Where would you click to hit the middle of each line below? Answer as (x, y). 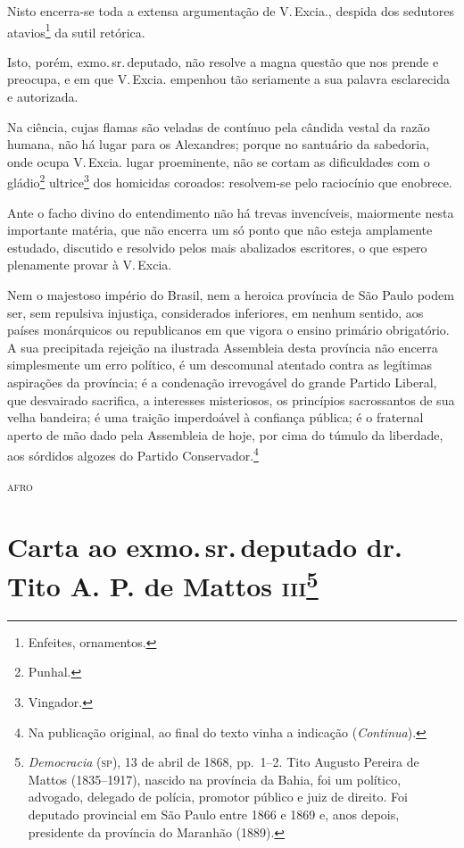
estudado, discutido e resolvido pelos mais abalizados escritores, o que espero (217, 247)
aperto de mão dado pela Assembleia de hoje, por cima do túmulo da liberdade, (225, 434)
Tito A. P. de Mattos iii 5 (163, 583)
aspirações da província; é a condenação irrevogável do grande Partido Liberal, (222, 382)
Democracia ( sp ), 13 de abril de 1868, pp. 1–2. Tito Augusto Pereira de (224, 762)
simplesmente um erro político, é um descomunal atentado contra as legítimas (220, 365)
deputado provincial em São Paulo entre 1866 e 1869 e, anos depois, (214, 815)
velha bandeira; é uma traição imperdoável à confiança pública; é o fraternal (215, 417)
